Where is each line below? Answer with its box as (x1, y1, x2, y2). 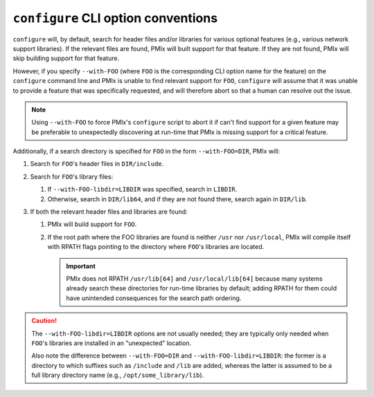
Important (66, 261, 96, 270)
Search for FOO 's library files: (30, 172, 114, 181)
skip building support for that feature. (12, 54, 120, 62)
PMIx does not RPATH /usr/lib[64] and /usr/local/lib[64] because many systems (66, 274, 323, 283)
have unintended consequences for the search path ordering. (66, 294, 242, 302)
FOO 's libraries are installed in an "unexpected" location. (31, 339, 192, 347)
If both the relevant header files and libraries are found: (30, 207, 188, 216)
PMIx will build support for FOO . (47, 220, 137, 228)
